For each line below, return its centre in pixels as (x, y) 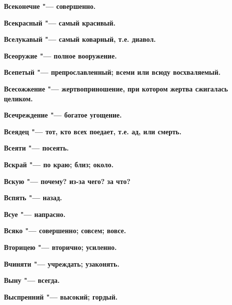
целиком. (18, 98)
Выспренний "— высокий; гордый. (61, 296)
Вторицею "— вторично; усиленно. (60, 247)
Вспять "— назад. (33, 198)
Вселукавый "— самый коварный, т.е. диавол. (80, 39)
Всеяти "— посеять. (36, 148)
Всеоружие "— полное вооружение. (60, 55)
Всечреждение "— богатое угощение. (63, 115)
